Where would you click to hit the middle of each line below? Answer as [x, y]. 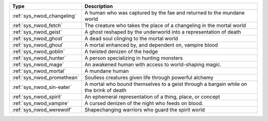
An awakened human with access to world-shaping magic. [153, 64]
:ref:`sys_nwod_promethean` [46, 78]
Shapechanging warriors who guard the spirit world [145, 110]
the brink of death [105, 90]
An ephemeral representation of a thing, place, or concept [152, 97]
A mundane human [107, 71]
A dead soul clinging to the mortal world [131, 38]
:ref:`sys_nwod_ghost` [38, 38]
